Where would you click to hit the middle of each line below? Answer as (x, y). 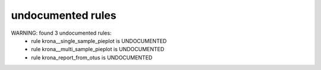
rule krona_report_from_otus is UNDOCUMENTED (92, 57)
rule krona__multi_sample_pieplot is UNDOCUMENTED (98, 49)
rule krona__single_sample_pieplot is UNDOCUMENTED (99, 41)
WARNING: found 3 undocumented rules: (61, 33)
